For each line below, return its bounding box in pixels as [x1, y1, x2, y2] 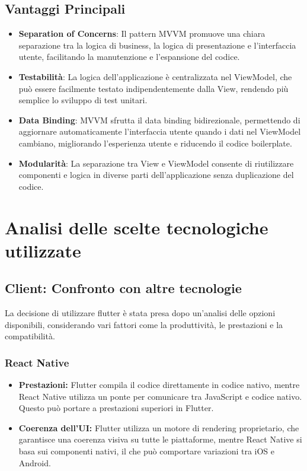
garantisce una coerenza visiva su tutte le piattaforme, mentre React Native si [18, 433, 302, 445]
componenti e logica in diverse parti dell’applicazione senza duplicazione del [18, 168, 294, 181]
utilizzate [5, 238, 81, 262]
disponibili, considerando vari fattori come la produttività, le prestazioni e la [5, 318, 283, 330]
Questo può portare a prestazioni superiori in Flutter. [18, 402, 214, 414]
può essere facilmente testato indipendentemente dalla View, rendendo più [18, 82, 289, 94]
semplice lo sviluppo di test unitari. [18, 94, 148, 106]
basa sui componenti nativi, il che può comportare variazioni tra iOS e [18, 445, 275, 457]
